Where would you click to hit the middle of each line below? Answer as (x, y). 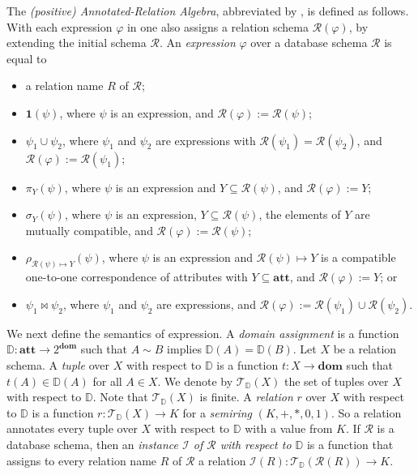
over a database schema (309, 43)
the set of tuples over (336, 381)
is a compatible (358, 257)
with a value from (289, 428)
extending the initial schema (77, 43)
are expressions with (206, 140)
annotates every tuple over (72, 428)
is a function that (350, 444)
